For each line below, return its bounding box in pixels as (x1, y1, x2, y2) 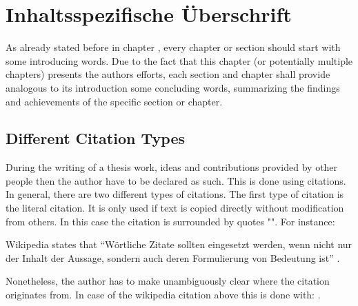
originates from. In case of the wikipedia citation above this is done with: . (6, 287, 321, 302)
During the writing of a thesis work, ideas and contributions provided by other (6, 160, 338, 174)
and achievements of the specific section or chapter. (6, 94, 223, 108)
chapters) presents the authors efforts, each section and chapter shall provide (6, 67, 330, 81)
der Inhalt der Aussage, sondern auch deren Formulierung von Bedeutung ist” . (6, 250, 340, 265)
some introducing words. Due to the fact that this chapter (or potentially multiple (6, 53, 353, 68)
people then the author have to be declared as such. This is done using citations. (6, 173, 346, 187)
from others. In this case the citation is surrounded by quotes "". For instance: (6, 214, 335, 228)
